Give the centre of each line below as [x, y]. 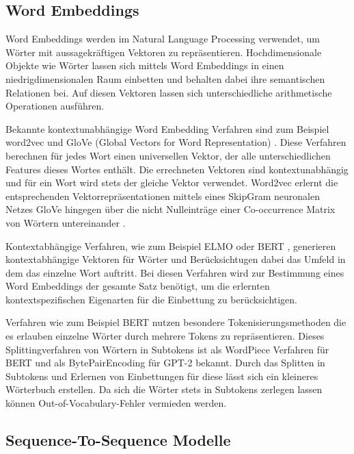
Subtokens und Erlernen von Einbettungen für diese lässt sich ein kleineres [162, 376]
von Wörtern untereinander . [66, 222]
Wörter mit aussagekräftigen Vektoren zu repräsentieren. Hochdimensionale [164, 52]
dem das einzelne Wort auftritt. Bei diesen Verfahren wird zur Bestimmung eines [175, 272]
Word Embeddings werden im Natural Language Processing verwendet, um [163, 39]
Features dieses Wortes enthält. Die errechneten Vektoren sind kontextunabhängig [177, 169]
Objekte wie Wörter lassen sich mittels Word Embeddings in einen [145, 65]
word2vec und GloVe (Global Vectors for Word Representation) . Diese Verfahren [176, 142]
